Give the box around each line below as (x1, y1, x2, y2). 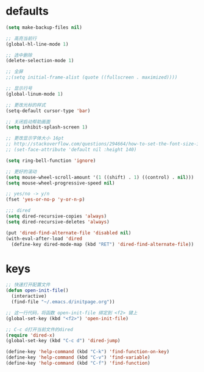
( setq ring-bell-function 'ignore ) (5, 157, 96, 164)
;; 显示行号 (5, 85, 33, 92)
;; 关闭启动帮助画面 (5, 119, 51, 125)
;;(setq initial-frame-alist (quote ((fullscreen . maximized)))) (5, 74, 178, 80)
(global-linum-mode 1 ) (5, 91, 63, 97)
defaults (5, 4, 49, 18)
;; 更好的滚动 (5, 169, 37, 175)
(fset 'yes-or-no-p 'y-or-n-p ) (5, 197, 85, 203)
